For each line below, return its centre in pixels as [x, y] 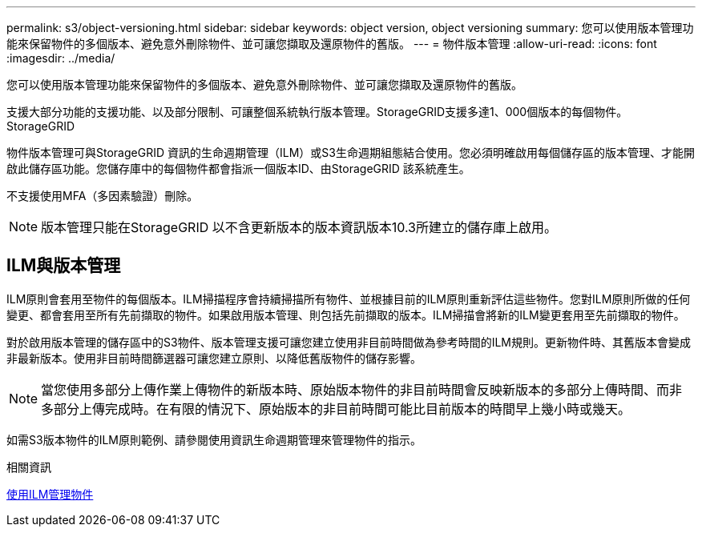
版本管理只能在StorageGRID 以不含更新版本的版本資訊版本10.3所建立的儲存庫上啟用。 [299, 227]
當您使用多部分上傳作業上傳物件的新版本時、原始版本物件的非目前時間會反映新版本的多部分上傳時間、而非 [362, 389]
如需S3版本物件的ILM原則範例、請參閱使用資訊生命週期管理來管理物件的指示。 [214, 439]
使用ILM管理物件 [50, 494]
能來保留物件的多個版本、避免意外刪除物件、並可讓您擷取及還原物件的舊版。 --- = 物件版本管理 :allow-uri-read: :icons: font [332, 44]
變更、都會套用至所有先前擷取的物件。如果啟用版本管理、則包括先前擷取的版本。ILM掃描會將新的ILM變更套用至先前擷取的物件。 [346, 315]
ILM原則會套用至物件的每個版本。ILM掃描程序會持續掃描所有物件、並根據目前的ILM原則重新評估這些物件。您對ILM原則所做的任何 [349, 299]
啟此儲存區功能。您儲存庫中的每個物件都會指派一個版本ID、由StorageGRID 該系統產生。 [238, 168]
